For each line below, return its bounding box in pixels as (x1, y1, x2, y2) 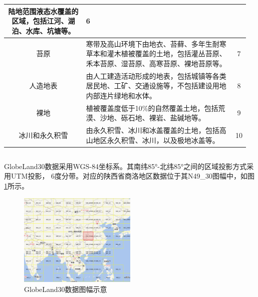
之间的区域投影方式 (183, 161, 247, 171)
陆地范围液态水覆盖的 (8, 6, 79, 16)
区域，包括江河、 (12, 16, 68, 26)
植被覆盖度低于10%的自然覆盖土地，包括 (86, 102, 218, 113)
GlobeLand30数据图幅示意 (24, 283, 107, 294)
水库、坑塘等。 (26, 25, 75, 36)
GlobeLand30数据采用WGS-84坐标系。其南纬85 (4, 161, 155, 171)
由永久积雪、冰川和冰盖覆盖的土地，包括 (86, 125, 219, 135)
